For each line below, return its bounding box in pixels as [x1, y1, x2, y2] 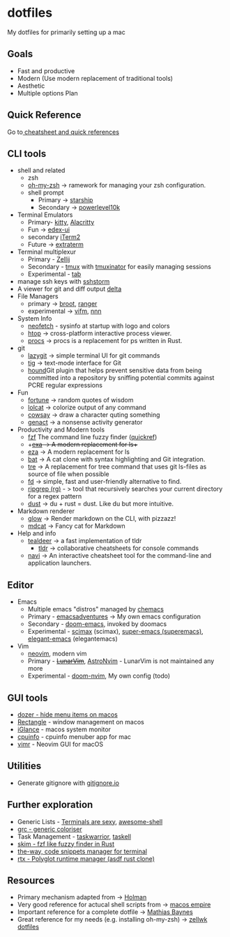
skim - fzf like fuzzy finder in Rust [17, 839, 115, 848]
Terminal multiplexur [17, 247, 77, 256]
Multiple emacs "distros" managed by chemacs [27, 605, 164, 614]
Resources [7, 875, 55, 887]
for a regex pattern [27, 492, 82, 501]
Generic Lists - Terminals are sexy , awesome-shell [17, 817, 163, 825]
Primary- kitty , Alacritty [27, 218, 95, 227]
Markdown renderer [17, 507, 75, 515]
